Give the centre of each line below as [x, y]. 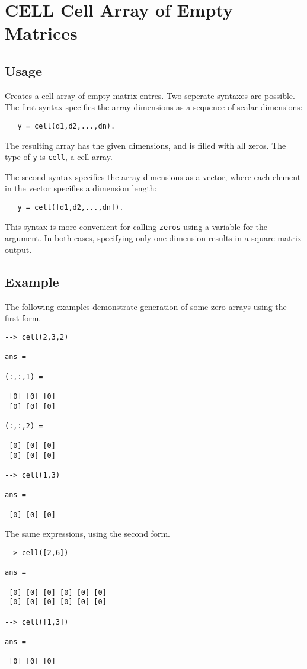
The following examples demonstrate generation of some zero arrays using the [146, 306]
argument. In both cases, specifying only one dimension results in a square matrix [153, 238]
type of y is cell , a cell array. [59, 157]
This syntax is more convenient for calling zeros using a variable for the [136, 226]
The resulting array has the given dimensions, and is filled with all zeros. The [145, 145]
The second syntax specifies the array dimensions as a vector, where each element [153, 176]
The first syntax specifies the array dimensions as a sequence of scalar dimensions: [154, 107]
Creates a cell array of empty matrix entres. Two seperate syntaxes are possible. [150, 95]
